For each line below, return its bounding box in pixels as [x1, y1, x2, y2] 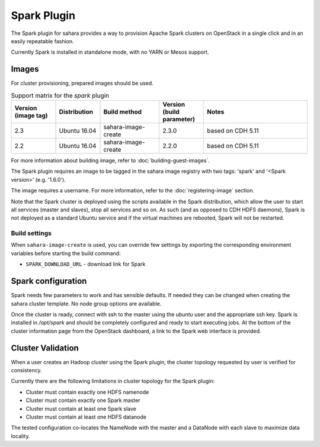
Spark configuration [11, 276, 87, 287]
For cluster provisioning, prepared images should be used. [11, 80, 153, 87]
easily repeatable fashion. [11, 37, 74, 44]
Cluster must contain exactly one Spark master [25, 397, 140, 404]
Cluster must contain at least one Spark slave [25, 405, 136, 412]
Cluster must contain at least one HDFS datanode [25, 413, 146, 420]
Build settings [11, 229, 52, 237]
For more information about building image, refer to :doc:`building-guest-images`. [11, 157, 210, 164]
